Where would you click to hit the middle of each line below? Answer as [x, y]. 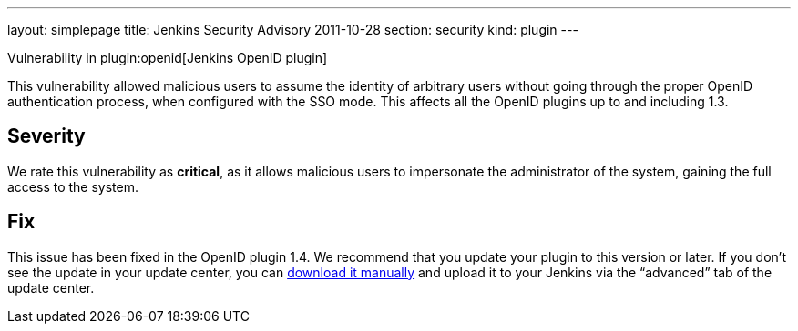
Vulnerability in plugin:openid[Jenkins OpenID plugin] [168, 58]
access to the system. [73, 186]
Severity [46, 136]
